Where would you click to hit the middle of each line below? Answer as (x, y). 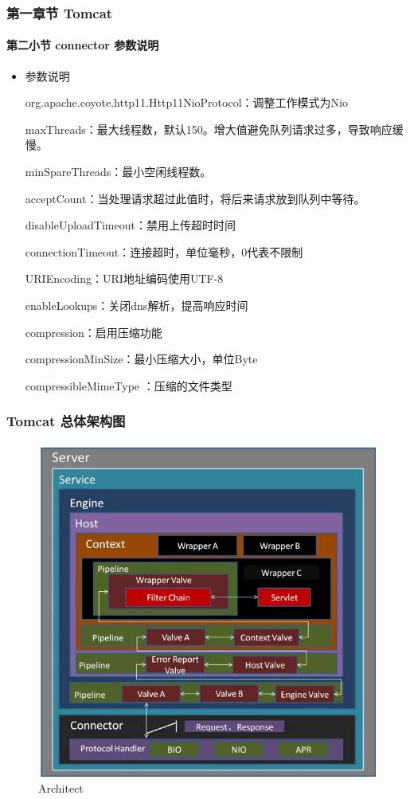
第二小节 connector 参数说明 (83, 45)
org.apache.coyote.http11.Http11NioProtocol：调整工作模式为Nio (186, 102)
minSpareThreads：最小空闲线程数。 (118, 172)
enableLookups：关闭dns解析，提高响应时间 (137, 305)
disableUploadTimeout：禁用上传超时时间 (130, 225)
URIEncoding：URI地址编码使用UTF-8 (124, 278)
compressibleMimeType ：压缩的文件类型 (129, 385)
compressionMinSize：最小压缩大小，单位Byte (141, 359)
